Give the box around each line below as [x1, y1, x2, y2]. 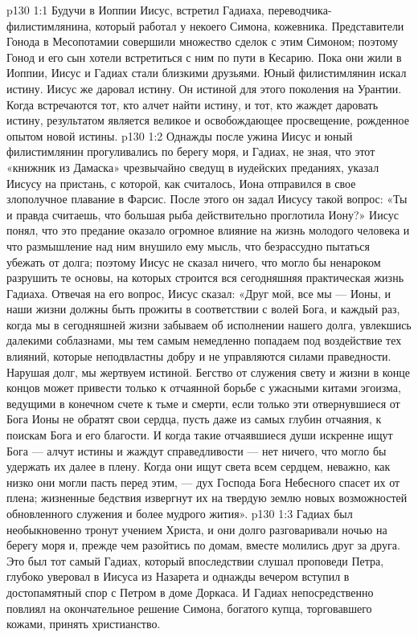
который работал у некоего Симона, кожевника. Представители [95, 17, 404, 34]
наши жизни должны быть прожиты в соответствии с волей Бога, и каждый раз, [6, 300, 400, 317]
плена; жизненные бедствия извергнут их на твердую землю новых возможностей [6, 489, 408, 506]
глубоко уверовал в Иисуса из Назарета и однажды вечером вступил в [6, 568, 350, 585]
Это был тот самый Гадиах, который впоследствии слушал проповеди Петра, [6, 552, 384, 569]
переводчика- [268, 2, 332, 18]
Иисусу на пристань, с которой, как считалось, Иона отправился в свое [6, 174, 356, 191]
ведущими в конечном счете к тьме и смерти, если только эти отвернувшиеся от [6, 394, 400, 411]
